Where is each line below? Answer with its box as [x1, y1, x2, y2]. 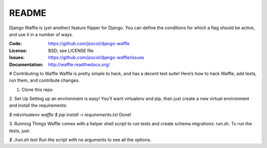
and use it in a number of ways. [9, 31, 74, 37]
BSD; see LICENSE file [48, 48, 94, 53]
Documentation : [9, 61, 44, 67]
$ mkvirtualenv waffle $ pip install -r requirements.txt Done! [9, 111, 132, 117]
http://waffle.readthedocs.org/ [48, 61, 110, 67]
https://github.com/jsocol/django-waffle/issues [48, 54, 144, 60]
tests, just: [9, 128, 31, 134]
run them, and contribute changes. [9, 77, 80, 84]
